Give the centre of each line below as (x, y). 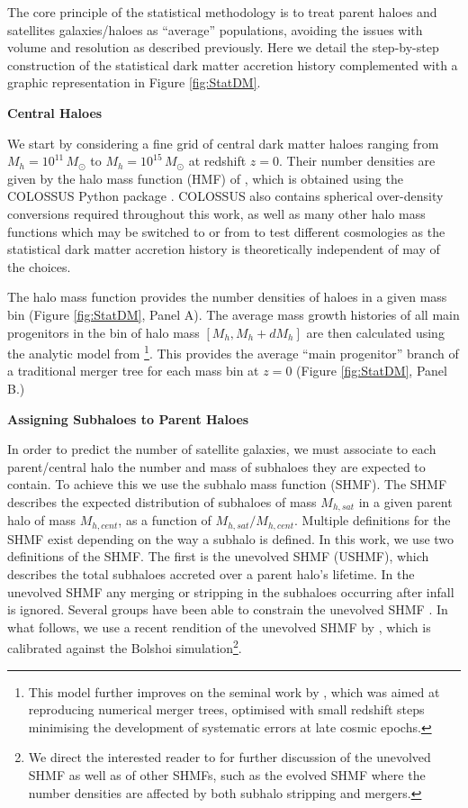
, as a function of (165, 520)
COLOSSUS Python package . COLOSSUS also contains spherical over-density (225, 196)
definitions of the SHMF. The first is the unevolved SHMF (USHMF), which (218, 556)
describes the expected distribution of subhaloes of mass (162, 501)
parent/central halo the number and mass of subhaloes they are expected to (216, 466)
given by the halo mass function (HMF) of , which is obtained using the (205, 178)
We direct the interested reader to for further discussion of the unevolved (229, 757)
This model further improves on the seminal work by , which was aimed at (234, 691)
